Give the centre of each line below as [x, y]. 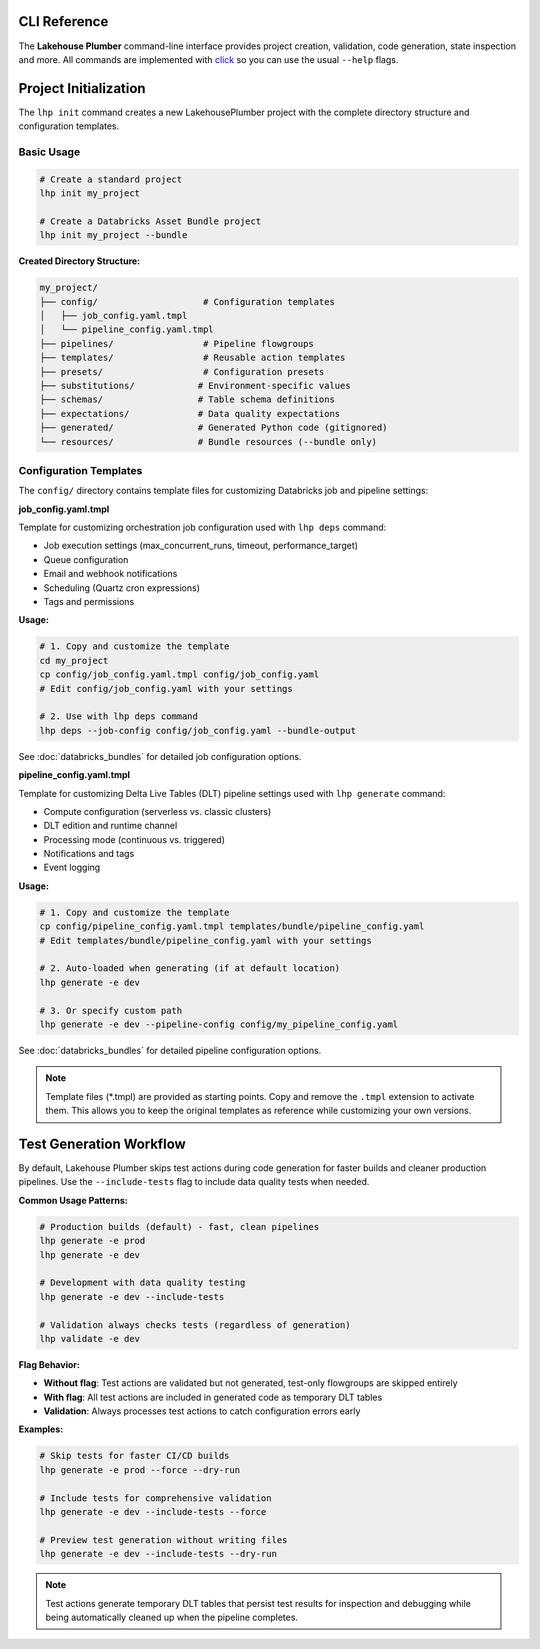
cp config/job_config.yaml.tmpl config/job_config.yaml [179, 674]
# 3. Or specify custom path [111, 1010]
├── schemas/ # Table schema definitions [187, 399]
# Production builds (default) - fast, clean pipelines [179, 1226]
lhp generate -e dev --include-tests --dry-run [158, 1554]
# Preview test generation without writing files [163, 1539]
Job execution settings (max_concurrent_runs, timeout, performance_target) [201, 546]
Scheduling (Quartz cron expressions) [121, 587]
